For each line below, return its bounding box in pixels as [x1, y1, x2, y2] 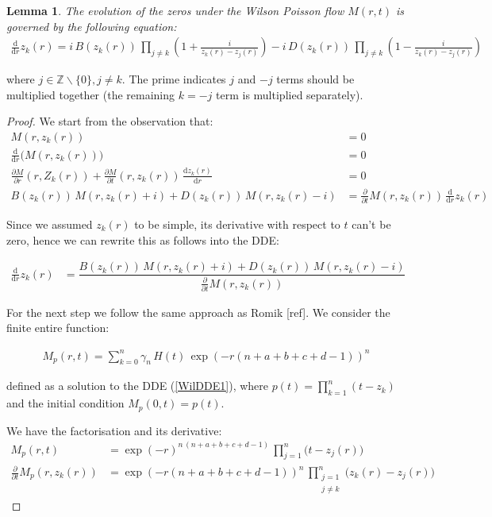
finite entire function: [6, 319, 110, 336]
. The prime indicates [121, 71, 226, 87]
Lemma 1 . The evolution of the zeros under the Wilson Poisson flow [6, 2, 344, 18]
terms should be [276, 71, 355, 87]
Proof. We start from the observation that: [6, 113, 213, 129]
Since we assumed [6, 215, 93, 232]
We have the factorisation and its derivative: [6, 422, 222, 438]
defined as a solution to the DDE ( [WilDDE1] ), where [6, 377, 268, 394]
